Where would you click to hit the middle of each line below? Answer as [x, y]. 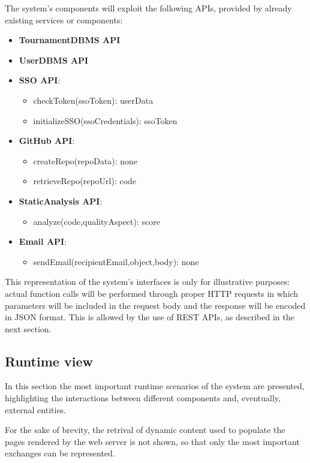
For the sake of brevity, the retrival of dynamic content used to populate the [145, 430]
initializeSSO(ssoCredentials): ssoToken [105, 120]
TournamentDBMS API [70, 40]
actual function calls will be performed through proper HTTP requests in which [152, 293]
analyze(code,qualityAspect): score [97, 221]
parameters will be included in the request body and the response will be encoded [155, 305]
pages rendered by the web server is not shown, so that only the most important [152, 441]
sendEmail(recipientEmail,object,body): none [116, 261]
